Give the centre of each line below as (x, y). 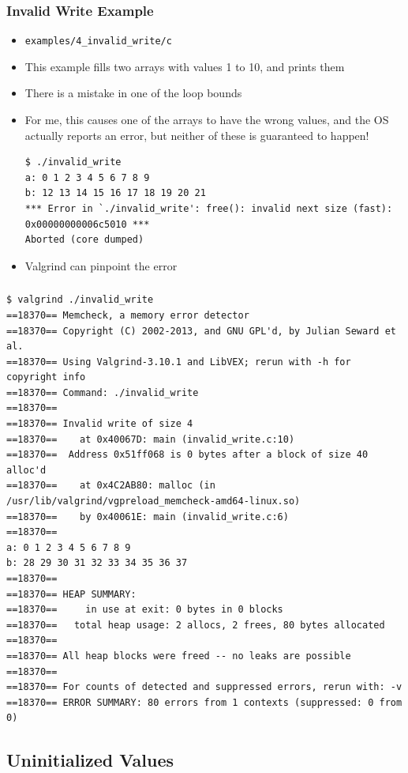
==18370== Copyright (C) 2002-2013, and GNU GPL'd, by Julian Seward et (201, 331)
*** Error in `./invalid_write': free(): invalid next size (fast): (209, 209)
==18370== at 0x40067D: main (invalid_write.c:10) (151, 439)
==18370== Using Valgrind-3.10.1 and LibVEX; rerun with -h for (179, 362)
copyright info (46, 377)
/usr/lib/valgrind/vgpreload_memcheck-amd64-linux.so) (153, 502)
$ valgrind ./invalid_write (80, 300)
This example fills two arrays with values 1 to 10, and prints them (185, 66)
